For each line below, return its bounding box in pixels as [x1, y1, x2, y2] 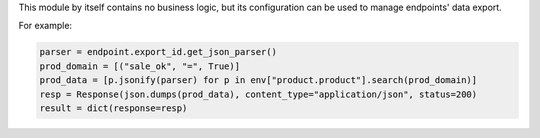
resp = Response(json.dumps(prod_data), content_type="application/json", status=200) [39, 88, 478, 100]
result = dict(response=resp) [39, 102, 188, 114]
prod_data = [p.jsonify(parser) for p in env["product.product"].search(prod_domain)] [39, 75, 478, 86]
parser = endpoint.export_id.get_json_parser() [39, 46, 277, 58]
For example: [18, 20, 73, 32]
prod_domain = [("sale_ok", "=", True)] [39, 60, 240, 72]
